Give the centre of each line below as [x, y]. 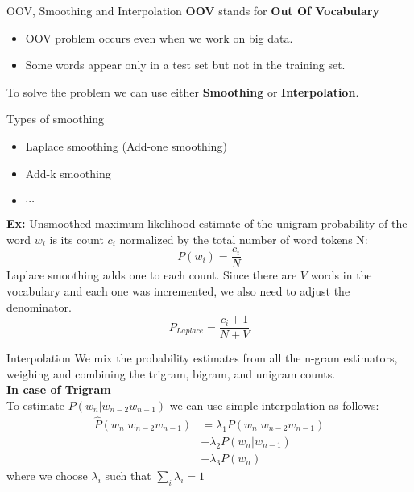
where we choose [47, 475]
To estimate [36, 405]
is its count [77, 239]
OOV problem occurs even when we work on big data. [159, 37]
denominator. [39, 306]
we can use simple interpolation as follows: [274, 405]
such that [128, 475]
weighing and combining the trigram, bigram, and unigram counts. [171, 373]
